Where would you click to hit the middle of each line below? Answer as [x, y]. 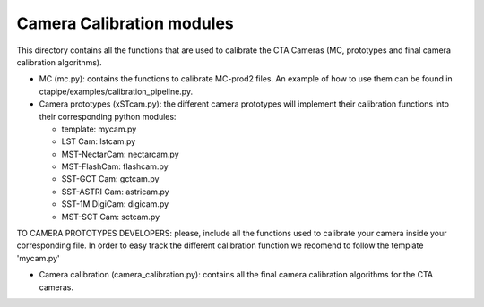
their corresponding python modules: [108, 116]
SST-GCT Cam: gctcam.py [110, 179]
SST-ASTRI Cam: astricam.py [115, 192]
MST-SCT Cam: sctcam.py [111, 217]
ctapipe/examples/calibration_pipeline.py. [116, 91]
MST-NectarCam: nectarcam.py [120, 154]
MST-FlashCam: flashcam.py [115, 166]
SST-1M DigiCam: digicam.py [115, 204]
